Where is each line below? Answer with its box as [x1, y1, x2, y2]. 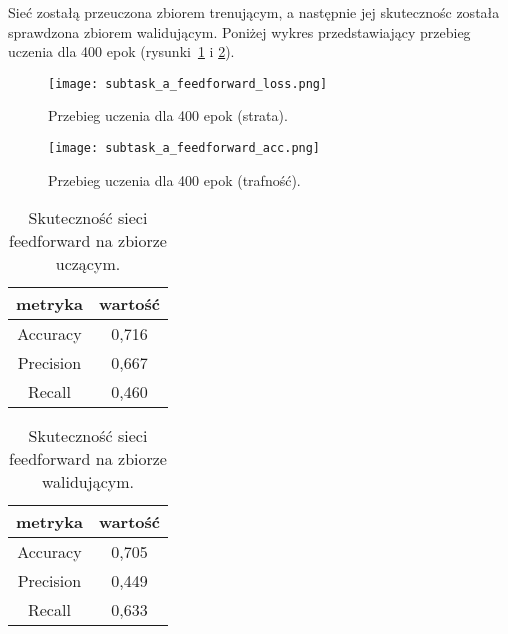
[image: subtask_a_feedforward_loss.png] [48, 76, 328, 91]
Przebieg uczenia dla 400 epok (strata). [48, 105, 288, 126]
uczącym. [55, 252, 121, 276]
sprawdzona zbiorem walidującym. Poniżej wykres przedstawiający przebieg [8, 21, 471, 42]
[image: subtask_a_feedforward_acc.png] [48, 141, 321, 156]
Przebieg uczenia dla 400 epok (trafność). [48, 169, 301, 190]
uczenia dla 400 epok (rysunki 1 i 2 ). [8, 41, 235, 62]
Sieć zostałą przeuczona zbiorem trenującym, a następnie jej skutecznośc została [8, 2, 500, 22]
